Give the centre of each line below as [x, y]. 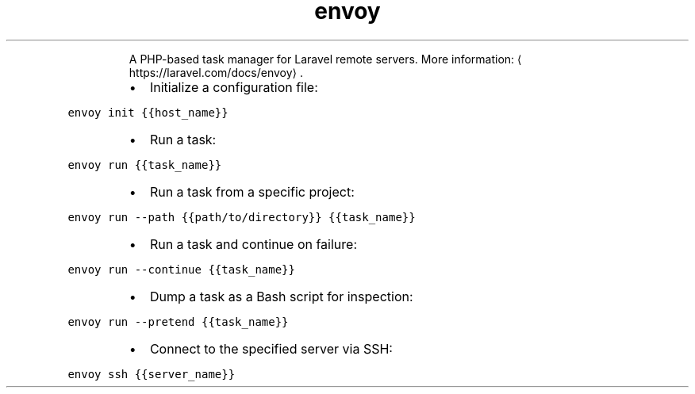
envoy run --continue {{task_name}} [181, 269]
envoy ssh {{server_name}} [152, 374]
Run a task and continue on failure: [253, 244]
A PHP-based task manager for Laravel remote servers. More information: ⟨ [325, 59]
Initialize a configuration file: [234, 87]
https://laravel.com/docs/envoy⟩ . [216, 72]
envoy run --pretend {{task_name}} [178, 321]
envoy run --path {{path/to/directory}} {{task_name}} [242, 217]
